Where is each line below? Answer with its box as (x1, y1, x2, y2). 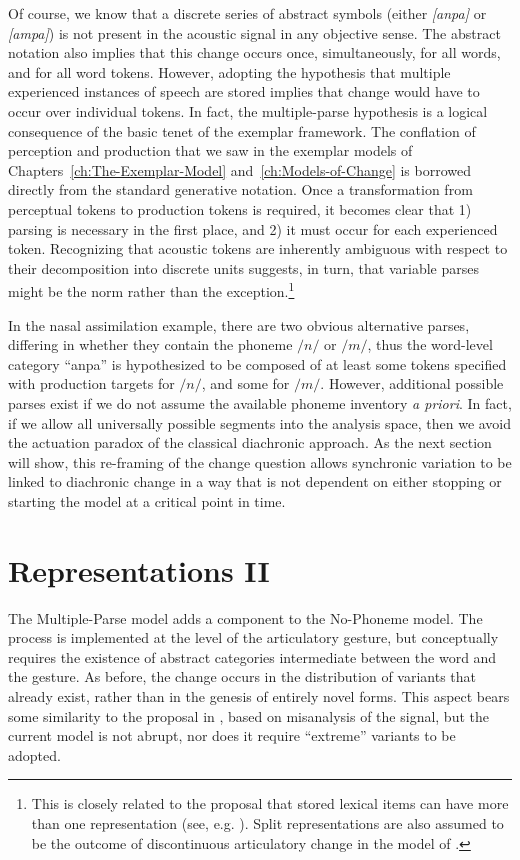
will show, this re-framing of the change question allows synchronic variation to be (8, 451, 512, 472)
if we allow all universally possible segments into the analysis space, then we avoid (8, 412, 512, 433)
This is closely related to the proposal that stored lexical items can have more (31, 793, 509, 814)
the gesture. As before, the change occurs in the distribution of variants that (8, 666, 477, 687)
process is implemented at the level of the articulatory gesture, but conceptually (8, 627, 499, 648)
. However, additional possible (320, 373, 504, 394)
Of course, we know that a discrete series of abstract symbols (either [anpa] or (8, 3, 487, 23)
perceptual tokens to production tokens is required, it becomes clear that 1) (8, 198, 472, 219)
